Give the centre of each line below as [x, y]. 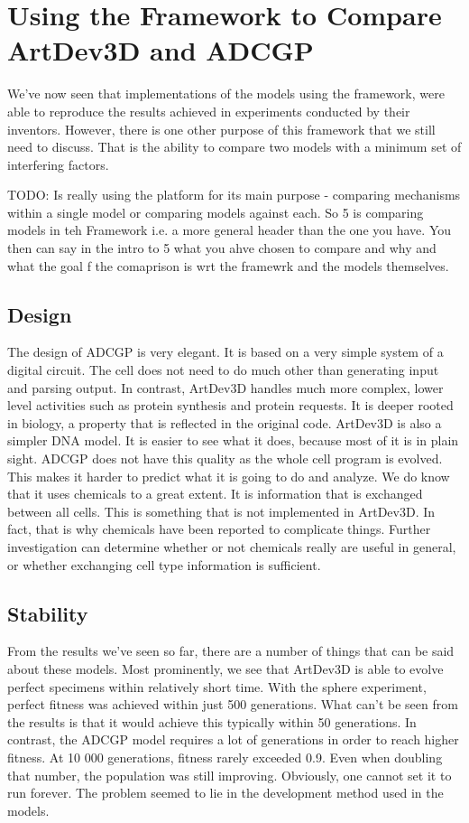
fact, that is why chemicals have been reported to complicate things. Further [219, 529]
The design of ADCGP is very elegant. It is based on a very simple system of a [225, 352]
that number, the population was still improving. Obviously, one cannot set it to [230, 775]
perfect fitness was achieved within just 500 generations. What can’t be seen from [233, 704]
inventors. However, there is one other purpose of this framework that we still [221, 129]
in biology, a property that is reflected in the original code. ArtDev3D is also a [225, 422]
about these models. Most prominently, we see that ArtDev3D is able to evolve [225, 668]
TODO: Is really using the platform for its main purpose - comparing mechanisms [234, 195]
